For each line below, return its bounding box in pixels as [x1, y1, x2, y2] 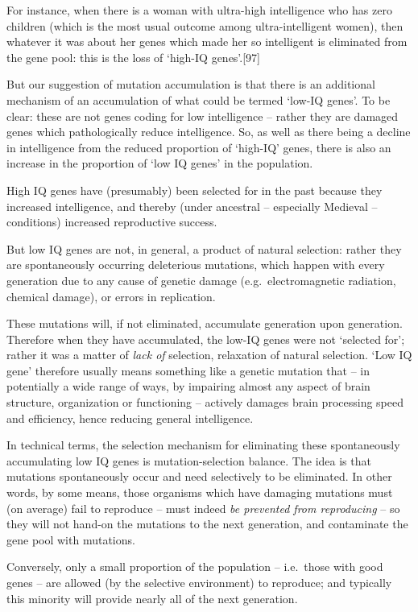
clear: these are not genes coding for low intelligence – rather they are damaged [6, 107, 399, 124]
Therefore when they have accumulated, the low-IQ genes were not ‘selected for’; [6, 330, 405, 347]
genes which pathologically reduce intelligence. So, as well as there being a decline [6, 123, 411, 140]
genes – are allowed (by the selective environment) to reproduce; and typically [6, 574, 392, 590]
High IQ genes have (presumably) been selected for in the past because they [6, 181, 383, 198]
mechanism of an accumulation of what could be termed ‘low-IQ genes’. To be [6, 91, 391, 108]
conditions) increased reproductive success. [6, 213, 217, 230]
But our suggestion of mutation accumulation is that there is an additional [6, 76, 375, 93]
